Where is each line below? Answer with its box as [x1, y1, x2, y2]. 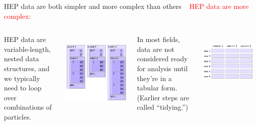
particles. [4, 111, 32, 122]
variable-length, [4, 43, 51, 54]
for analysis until [137, 63, 188, 73]
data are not [137, 43, 174, 54]
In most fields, [137, 34, 180, 44]
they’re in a [137, 73, 172, 83]
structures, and [4, 63, 50, 73]
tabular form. [137, 83, 177, 93]
